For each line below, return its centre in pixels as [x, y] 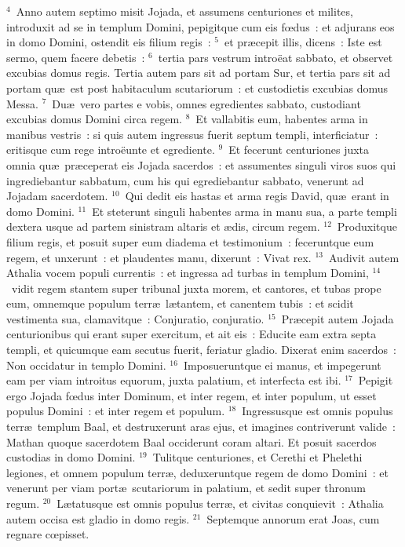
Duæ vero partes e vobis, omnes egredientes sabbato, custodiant [206, 103]
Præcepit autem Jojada [337, 318]
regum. [23, 503]
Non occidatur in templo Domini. [86, 365]
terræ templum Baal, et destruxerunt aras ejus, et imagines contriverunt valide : [201, 427]
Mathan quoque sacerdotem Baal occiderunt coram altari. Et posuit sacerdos [192, 441]
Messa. [22, 103]
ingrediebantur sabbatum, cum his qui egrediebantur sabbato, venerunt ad [185, 180]
